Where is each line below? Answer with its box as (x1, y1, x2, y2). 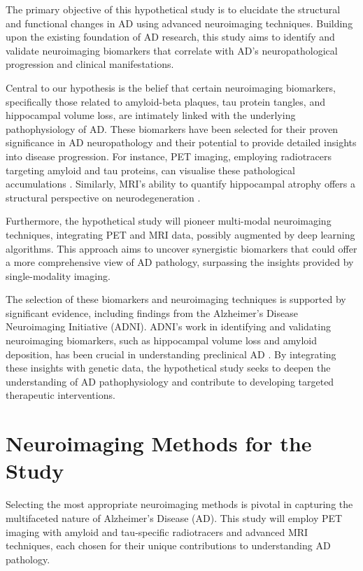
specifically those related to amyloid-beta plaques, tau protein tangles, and (6, 94, 325, 108)
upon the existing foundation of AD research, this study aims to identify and (6, 29, 335, 44)
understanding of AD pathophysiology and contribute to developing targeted (6, 374, 334, 388)
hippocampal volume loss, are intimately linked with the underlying (6, 108, 296, 122)
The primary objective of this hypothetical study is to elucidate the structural (6, 2, 341, 16)
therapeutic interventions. (6, 388, 115, 402)
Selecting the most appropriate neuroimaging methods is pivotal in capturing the (6, 497, 353, 512)
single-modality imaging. (6, 268, 111, 283)
